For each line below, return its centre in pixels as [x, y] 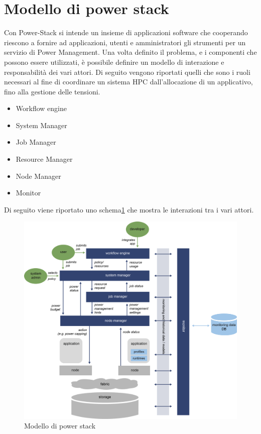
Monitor [28, 193]
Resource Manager [44, 159]
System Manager [41, 125]
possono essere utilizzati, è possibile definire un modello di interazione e [114, 62]
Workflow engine [41, 108]
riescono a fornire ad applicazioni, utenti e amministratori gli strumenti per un [125, 42]
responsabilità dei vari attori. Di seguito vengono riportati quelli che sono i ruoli [127, 72]
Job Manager [36, 142]
